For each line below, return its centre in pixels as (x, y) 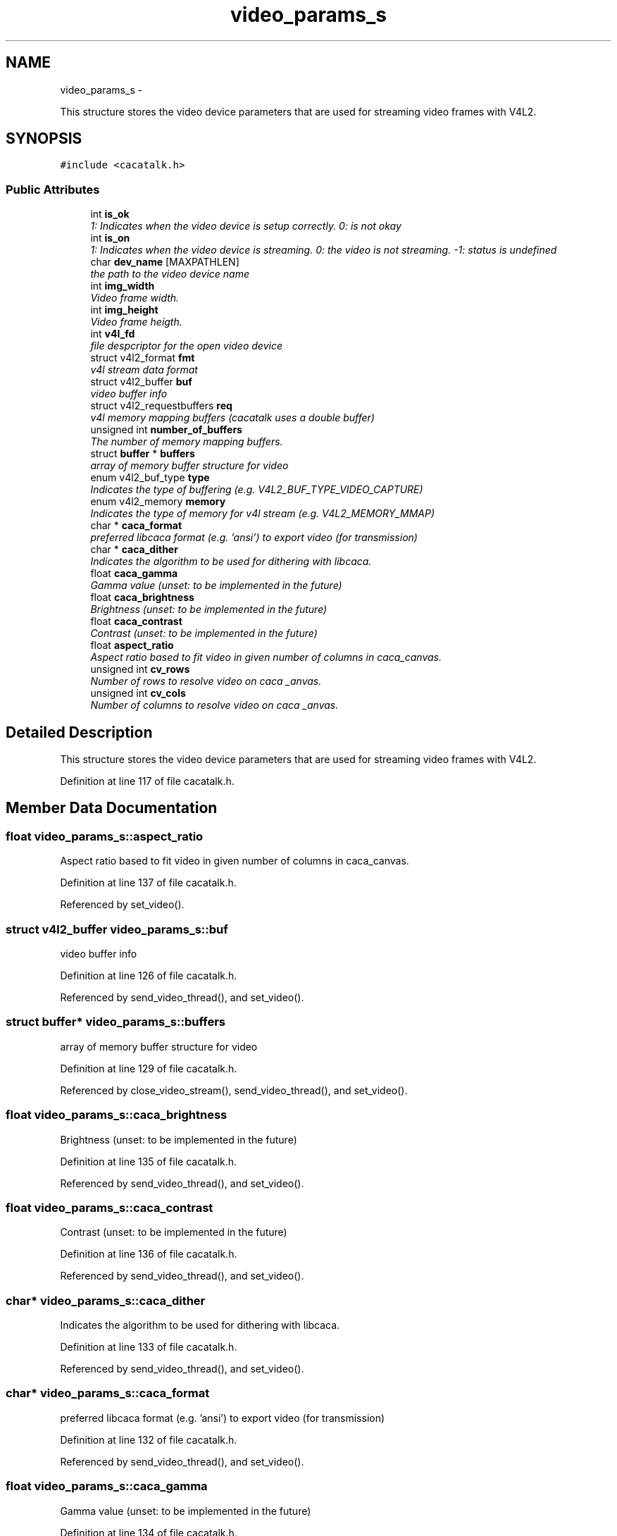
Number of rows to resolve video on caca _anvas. (206, 681)
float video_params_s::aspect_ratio (105, 836)
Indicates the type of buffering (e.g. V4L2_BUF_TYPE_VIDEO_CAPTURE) (257, 490)
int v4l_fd (113, 334)
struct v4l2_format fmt (143, 358)
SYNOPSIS (44, 139)
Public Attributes (53, 189)
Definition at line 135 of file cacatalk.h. (149, 1161)
